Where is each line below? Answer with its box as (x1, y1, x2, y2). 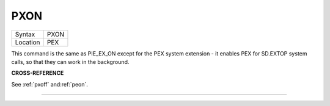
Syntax (15, 30, 35, 38)
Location (15, 38, 40, 46)
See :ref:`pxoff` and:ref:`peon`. (11, 80, 89, 88)
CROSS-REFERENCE (11, 69, 64, 77)
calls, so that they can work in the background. (11, 58, 130, 65)
